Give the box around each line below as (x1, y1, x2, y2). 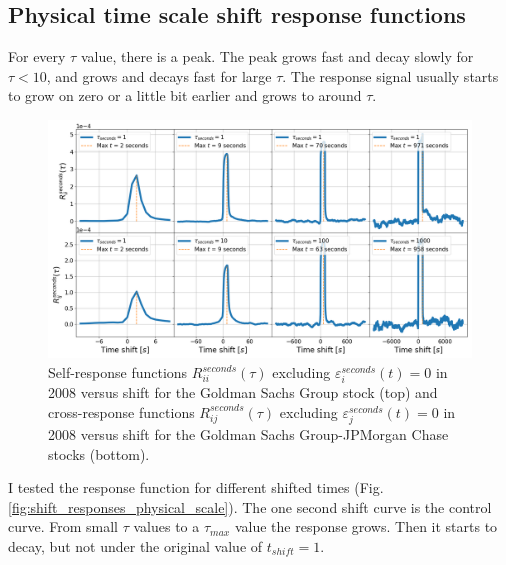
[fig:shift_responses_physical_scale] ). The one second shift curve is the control (8, 496, 492, 517)
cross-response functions (48, 401, 195, 422)
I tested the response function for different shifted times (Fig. (8, 477, 384, 498)
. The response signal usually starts (282, 65, 499, 86)
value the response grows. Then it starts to (234, 516, 498, 537)
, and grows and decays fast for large (46, 65, 272, 86)
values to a (133, 516, 200, 537)
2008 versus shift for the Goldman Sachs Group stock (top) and (48, 382, 438, 403)
